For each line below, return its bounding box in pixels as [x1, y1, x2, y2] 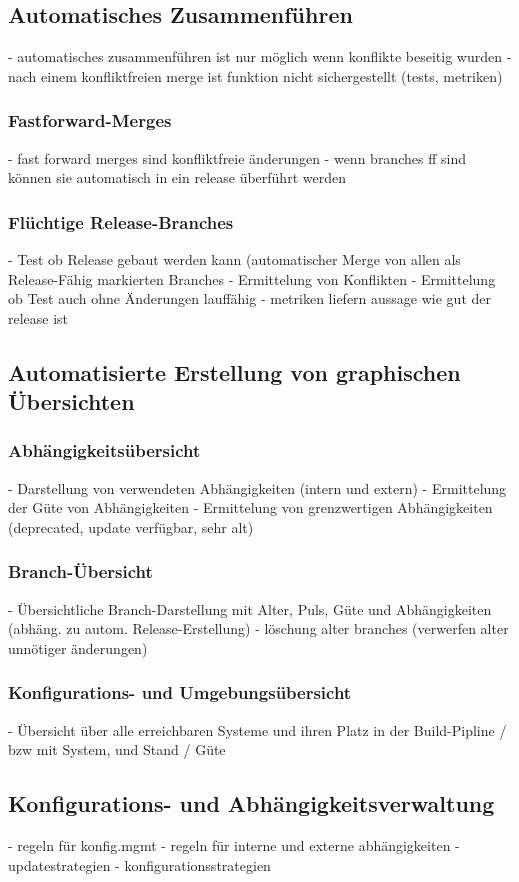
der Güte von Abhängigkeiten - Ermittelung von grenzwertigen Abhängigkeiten [8, 497, 493, 518]
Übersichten [8, 386, 135, 417]
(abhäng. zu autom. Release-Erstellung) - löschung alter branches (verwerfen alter [8, 618, 509, 639]
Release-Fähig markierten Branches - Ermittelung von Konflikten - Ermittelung [8, 268, 496, 289]
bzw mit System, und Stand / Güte [8, 739, 226, 760]
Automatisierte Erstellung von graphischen [8, 356, 461, 387]
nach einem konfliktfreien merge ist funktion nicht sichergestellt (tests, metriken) [8, 65, 503, 86]
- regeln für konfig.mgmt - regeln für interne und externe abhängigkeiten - [8, 835, 460, 856]
